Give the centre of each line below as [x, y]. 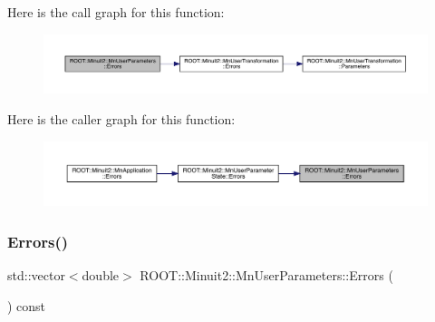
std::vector [36, 275]
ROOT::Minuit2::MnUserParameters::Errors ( [266, 275]
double [101, 275]
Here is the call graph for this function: [116, 12]
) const [27, 305]
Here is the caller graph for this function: [121, 119]
